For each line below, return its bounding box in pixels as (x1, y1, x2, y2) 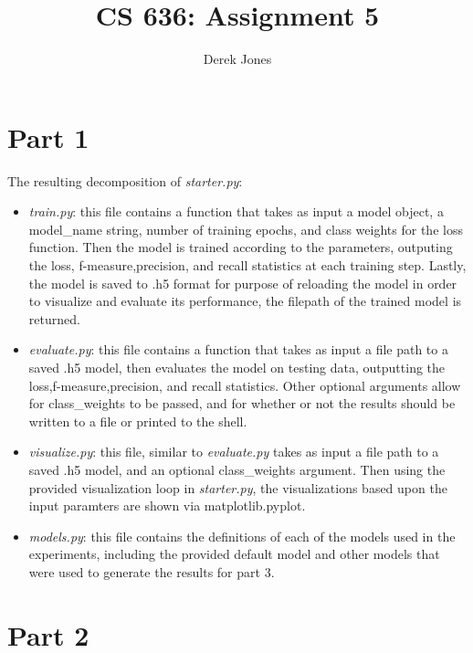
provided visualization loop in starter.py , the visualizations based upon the (28, 478, 447, 497)
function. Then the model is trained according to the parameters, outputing (28, 237, 453, 257)
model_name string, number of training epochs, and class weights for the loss (28, 219, 463, 238)
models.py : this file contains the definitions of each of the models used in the (28, 526, 456, 545)
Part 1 (7, 118, 89, 155)
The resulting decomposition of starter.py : (7, 171, 243, 190)
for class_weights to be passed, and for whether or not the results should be (28, 394, 456, 413)
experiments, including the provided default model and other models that (28, 544, 440, 563)
